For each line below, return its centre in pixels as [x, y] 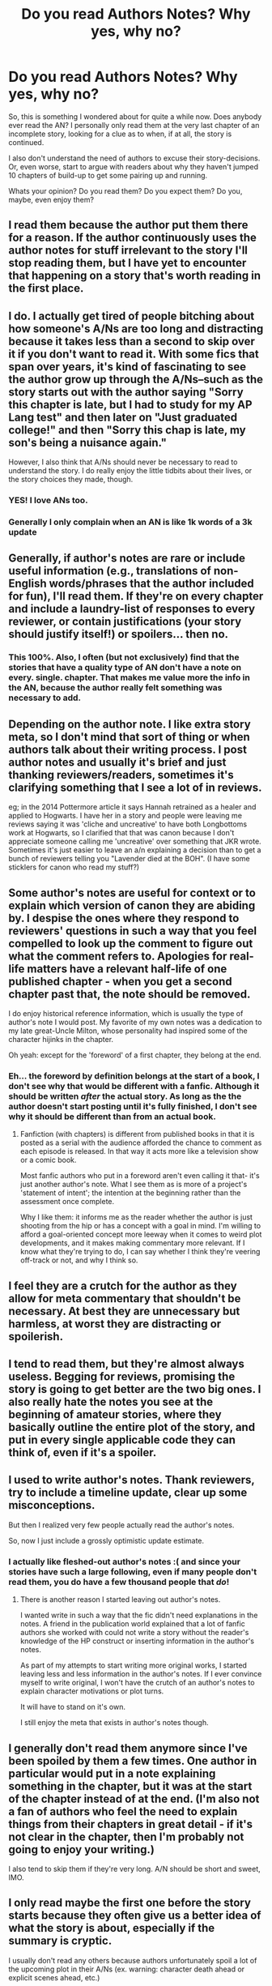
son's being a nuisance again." [88, 442]
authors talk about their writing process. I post [127, 749]
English [28, 584]
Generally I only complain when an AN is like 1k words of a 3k [130, 522]
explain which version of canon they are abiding [132, 905]
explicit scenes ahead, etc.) [54, 1977]
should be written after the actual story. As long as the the [125, 1096]
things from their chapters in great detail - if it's [131, 1824]
